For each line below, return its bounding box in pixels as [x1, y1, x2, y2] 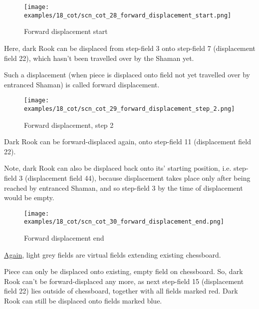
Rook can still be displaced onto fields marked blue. [4, 296, 162, 306]
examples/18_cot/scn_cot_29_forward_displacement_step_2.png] [24, 105, 235, 112]
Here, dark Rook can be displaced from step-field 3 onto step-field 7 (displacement [4, 42, 256, 53]
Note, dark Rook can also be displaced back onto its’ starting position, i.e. [4, 163, 232, 173]
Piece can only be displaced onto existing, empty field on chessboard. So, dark [4, 266, 243, 277]
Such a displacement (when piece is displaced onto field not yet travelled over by [4, 69, 250, 80]
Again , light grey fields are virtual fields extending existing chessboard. [4, 249, 221, 260]
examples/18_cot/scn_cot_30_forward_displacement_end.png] [24, 218, 224, 226]
